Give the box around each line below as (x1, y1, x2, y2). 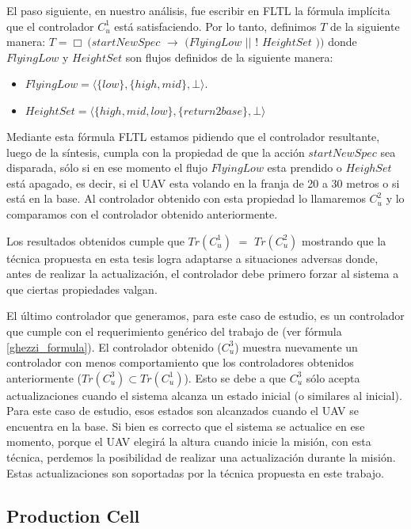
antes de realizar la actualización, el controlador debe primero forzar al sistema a (6, 265, 399, 282)
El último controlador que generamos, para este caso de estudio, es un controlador (6, 307, 405, 324)
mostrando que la (302, 232, 386, 249)
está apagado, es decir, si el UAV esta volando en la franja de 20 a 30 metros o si (6, 174, 400, 191)
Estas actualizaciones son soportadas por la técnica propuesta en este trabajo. (6, 464, 384, 481)
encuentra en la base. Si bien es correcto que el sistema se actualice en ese (6, 417, 365, 434)
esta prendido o (267, 159, 342, 176)
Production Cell (6, 503, 140, 527)
